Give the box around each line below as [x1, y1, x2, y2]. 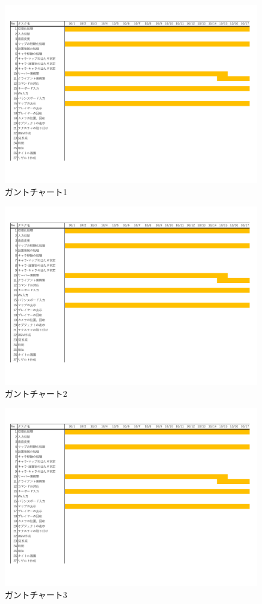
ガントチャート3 [5, 588, 67, 601]
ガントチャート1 [5, 185, 67, 198]
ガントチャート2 [5, 387, 67, 399]
